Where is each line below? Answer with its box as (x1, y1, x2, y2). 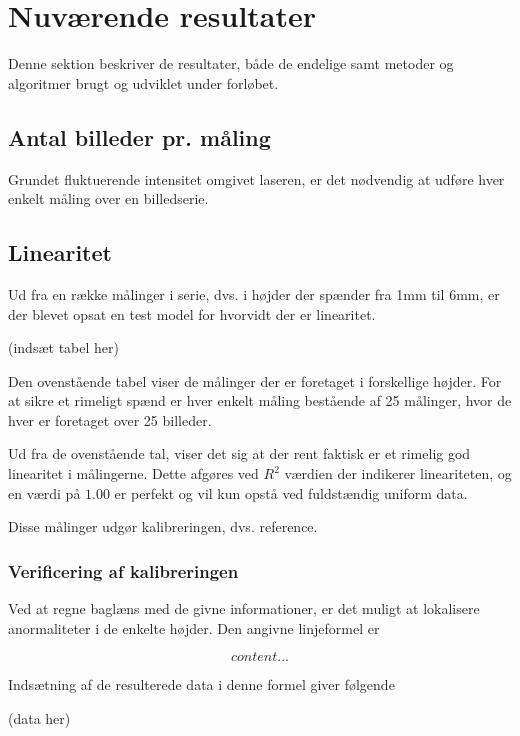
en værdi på (8, 482, 81, 503)
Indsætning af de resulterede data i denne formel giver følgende (8, 674, 395, 695)
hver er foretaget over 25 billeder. (8, 409, 212, 430)
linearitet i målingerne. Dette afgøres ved (8, 463, 259, 484)
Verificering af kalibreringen (8, 558, 239, 583)
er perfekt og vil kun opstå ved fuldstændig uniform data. (114, 482, 468, 503)
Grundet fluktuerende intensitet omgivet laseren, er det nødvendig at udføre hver (8, 168, 505, 189)
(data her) (8, 707, 71, 728)
